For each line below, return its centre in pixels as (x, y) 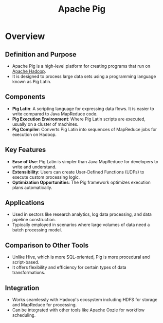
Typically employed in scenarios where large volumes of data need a (81, 225)
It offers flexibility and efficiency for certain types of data (69, 267)
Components (25, 97)
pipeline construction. (34, 220)
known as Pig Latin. (32, 82)
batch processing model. (37, 230)
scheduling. (24, 315)
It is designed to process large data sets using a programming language (84, 76)
